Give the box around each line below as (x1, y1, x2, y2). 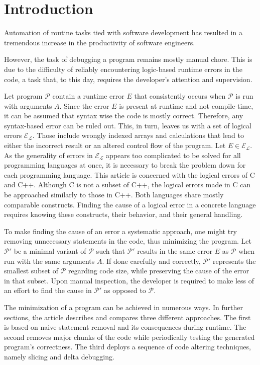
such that (96, 246, 125, 256)
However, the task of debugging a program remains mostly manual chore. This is (4, 54, 252, 64)
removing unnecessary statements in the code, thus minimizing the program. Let (4, 236, 252, 246)
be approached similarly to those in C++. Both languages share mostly (4, 189, 224, 200)
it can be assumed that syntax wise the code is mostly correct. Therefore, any (4, 110, 243, 121)
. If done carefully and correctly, (102, 255, 201, 266)
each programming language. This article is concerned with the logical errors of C (4, 169, 255, 180)
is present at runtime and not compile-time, (119, 100, 253, 111)
